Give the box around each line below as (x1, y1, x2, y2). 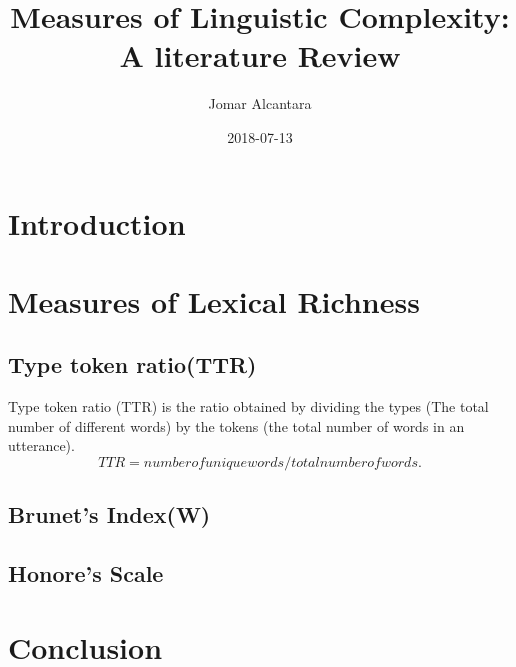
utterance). (8, 435, 75, 456)
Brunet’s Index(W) (8, 499, 211, 530)
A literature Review (119, 35, 401, 76)
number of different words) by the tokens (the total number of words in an (8, 415, 465, 436)
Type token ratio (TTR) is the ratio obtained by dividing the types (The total (8, 396, 489, 417)
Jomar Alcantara (208, 93, 312, 114)
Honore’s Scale (8, 558, 164, 589)
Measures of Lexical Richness (8, 280, 420, 321)
